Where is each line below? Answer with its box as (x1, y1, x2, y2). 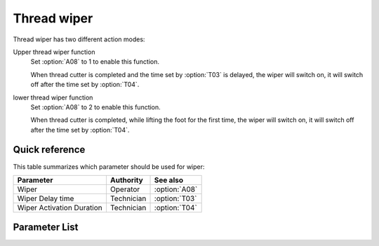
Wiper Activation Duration (17, 203, 103, 212)
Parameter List (13, 221, 79, 233)
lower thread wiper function (13, 93, 93, 102)
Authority (109, 175, 143, 185)
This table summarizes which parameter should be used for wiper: (13, 162, 205, 171)
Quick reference (13, 144, 86, 156)
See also (154, 175, 184, 185)
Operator (109, 184, 140, 194)
